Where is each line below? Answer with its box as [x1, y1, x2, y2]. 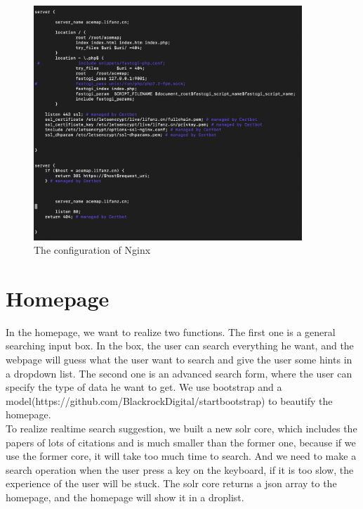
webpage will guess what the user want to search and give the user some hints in [6, 352, 352, 367]
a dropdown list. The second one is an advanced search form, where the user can [6, 366, 352, 380]
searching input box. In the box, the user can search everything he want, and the [6, 338, 354, 353]
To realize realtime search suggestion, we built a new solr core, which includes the [6, 420, 357, 435]
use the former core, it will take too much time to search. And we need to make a [6, 449, 357, 463]
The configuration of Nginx [34, 243, 151, 257]
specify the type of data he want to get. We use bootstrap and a [6, 380, 282, 394]
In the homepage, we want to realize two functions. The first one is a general [6, 324, 336, 339]
